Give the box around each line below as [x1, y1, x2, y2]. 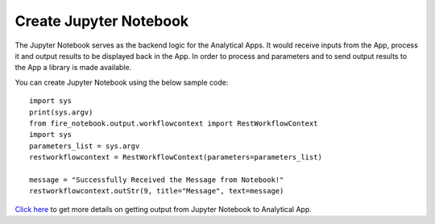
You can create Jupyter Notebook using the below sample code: [14, 77, 229, 87]
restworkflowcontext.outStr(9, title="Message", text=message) [29, 186, 284, 196]
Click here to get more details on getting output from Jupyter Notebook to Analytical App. [14, 204, 312, 214]
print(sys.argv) [29, 107, 93, 117]
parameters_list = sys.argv [29, 141, 140, 151]
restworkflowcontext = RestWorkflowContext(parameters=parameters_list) [29, 153, 322, 162]
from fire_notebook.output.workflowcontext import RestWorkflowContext [29, 118, 318, 128]
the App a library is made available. [14, 63, 132, 73]
